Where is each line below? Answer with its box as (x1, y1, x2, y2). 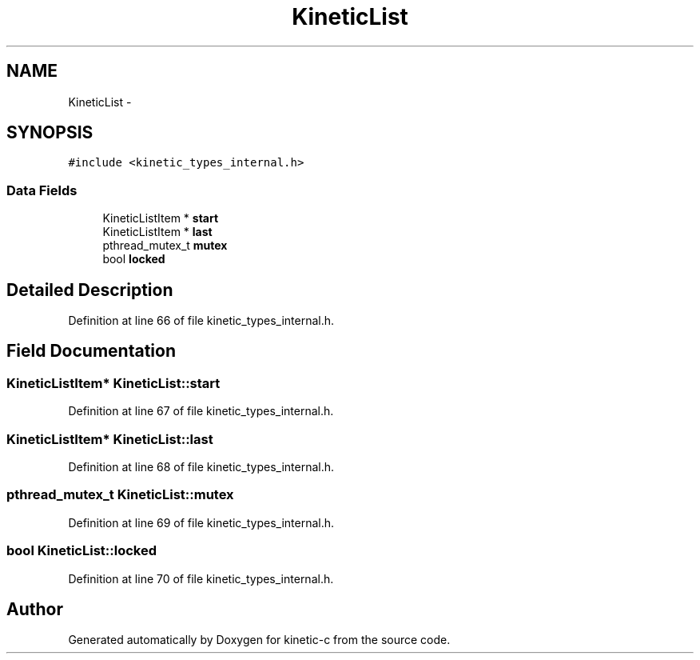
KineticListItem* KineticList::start (6, 374, 221, 391)
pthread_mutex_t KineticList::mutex (6, 486, 234, 503)
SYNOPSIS (6, 122, 93, 143)
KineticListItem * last (102, 225, 213, 239)
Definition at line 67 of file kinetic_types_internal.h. (68, 404, 334, 418)
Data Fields (6, 182, 78, 198)
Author (6, 598, 63, 619)
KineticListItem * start (102, 211, 219, 226)
